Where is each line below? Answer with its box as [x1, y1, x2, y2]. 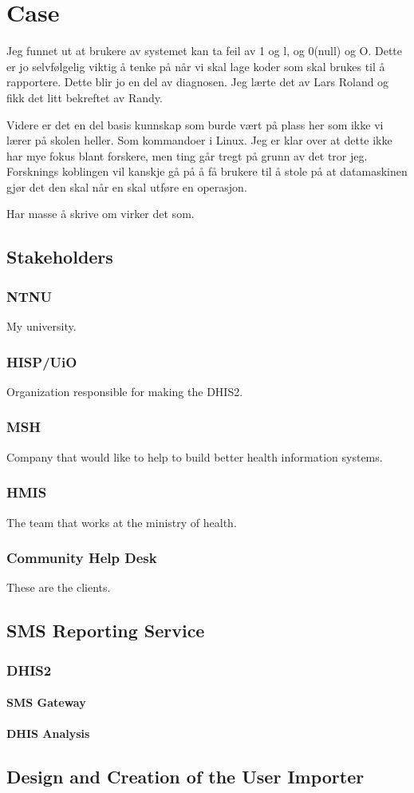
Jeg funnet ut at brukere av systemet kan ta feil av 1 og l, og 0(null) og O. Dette [6, 42, 403, 59]
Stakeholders [6, 244, 113, 269]
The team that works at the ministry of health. [6, 513, 237, 530]
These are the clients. [6, 579, 111, 596]
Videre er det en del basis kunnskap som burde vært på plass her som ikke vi [6, 116, 384, 133]
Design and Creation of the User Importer [6, 764, 365, 789]
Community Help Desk [6, 548, 157, 568]
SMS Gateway [6, 694, 86, 711]
